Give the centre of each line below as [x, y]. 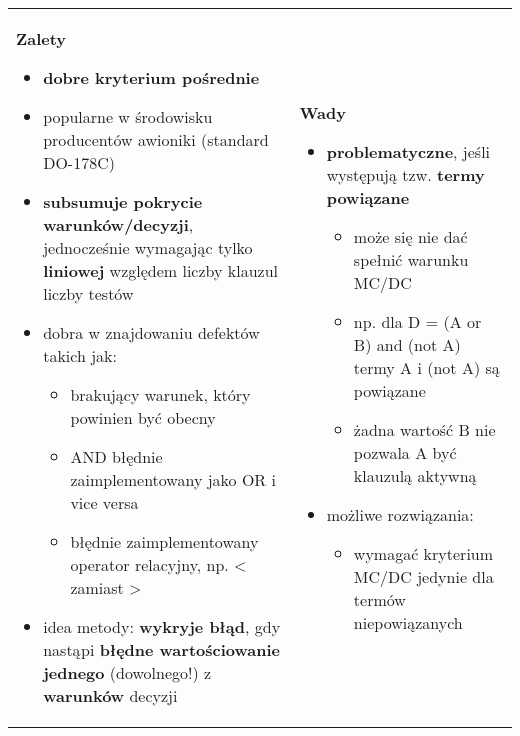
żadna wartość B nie [424, 429]
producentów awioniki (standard [156, 139]
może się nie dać [410, 236]
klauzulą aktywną [415, 475]
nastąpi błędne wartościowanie [161, 649]
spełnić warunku [411, 259]
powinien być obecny [143, 417]
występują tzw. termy [405, 174]
